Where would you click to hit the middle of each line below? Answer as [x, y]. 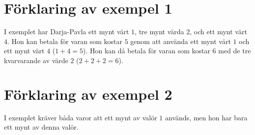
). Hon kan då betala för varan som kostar [147, 51]
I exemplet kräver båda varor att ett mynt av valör [81, 117]
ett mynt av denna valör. [41, 127]
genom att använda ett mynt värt [181, 41]
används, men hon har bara [206, 117]
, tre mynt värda [159, 32]
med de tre [235, 51]
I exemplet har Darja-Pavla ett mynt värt [67, 32]
